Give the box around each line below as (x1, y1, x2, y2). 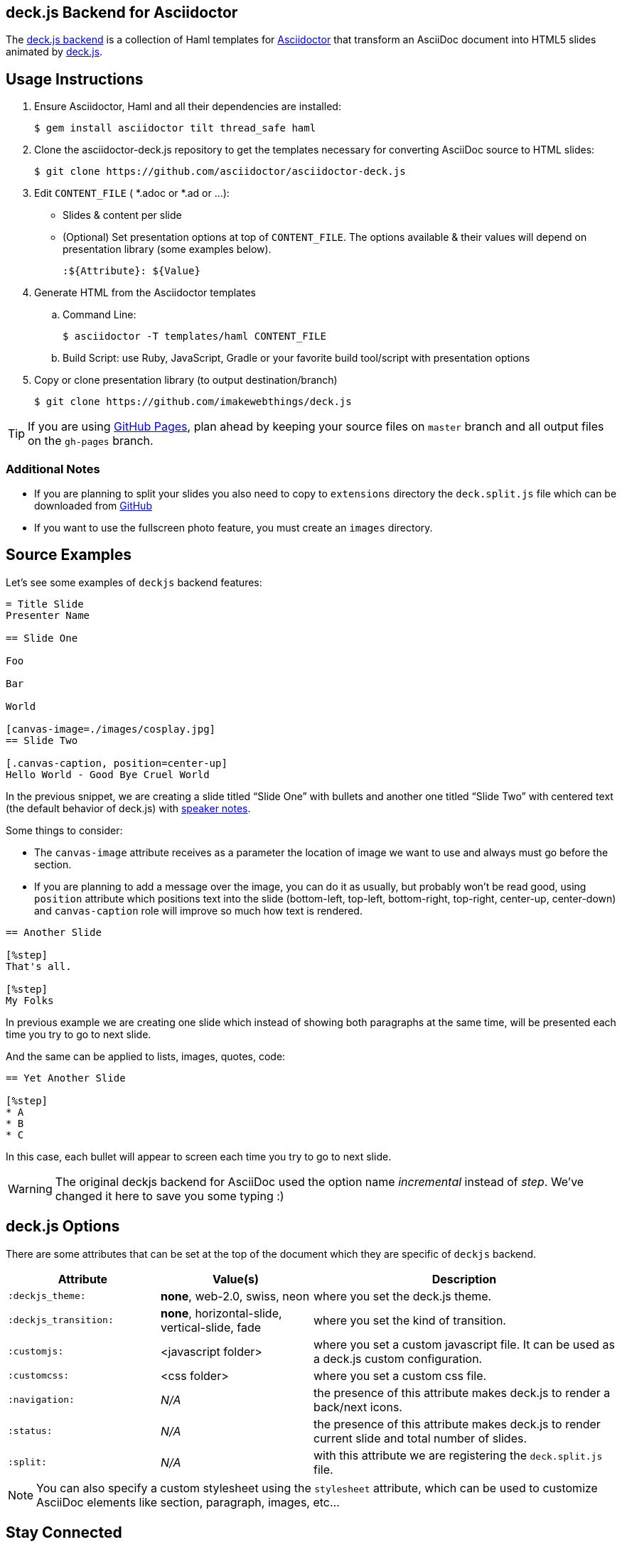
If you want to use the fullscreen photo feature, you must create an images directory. (34, 522, 433, 534)
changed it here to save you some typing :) (55, 1188, 284, 1203)
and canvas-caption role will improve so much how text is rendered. (34, 904, 363, 917)
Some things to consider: (6, 824, 123, 836)
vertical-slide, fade (161, 1320, 262, 1335)
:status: (8, 1425, 53, 1437)
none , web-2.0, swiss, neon (161, 1288, 310, 1303)
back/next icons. (313, 1399, 402, 1414)
